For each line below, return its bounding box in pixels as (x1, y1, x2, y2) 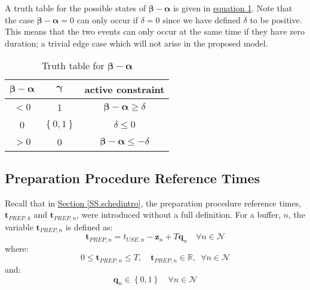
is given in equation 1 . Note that (173, 2, 293, 14)
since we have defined (162, 13, 241, 26)
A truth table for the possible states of (5, 2, 146, 14)
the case (5, 13, 35, 26)
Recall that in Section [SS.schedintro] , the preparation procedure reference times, (5, 196, 302, 209)
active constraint (84, 82, 165, 97)
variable (5, 220, 33, 233)
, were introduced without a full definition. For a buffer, (76, 208, 281, 221)
